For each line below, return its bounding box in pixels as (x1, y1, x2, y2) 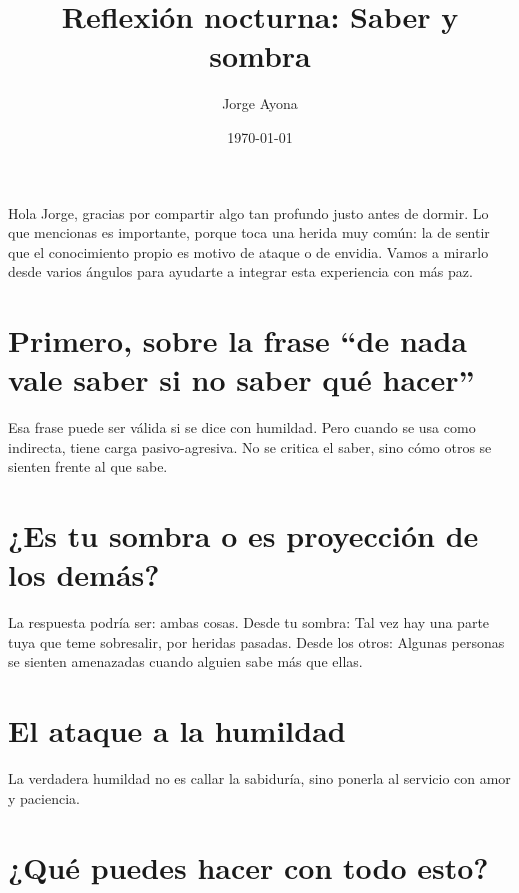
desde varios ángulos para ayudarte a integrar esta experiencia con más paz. (8, 261, 473, 282)
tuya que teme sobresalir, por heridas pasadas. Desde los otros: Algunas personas (8, 631, 505, 652)
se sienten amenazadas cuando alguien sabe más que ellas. (8, 651, 363, 672)
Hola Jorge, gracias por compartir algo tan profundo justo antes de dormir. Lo (8, 202, 489, 223)
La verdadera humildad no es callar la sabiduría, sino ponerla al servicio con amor (8, 768, 511, 789)
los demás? (8, 554, 160, 595)
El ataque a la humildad (8, 710, 346, 751)
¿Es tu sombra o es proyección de (8, 515, 479, 556)
